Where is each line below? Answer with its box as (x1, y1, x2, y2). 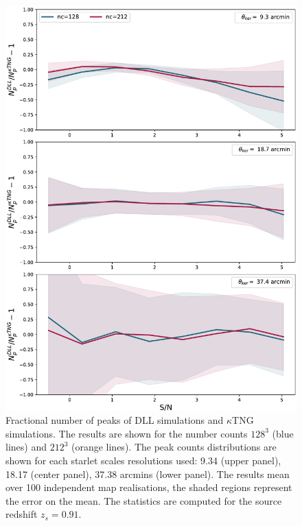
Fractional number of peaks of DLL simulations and (5, 413, 224, 427)
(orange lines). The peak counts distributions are (71, 440, 277, 454)
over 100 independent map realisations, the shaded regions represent (5, 480, 292, 494)
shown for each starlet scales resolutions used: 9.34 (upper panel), (5, 453, 281, 468)
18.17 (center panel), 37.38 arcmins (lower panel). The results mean (5, 466, 290, 481)
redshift (5, 507, 38, 521)
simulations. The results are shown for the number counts (5, 426, 248, 440)
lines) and (5, 440, 47, 454)
